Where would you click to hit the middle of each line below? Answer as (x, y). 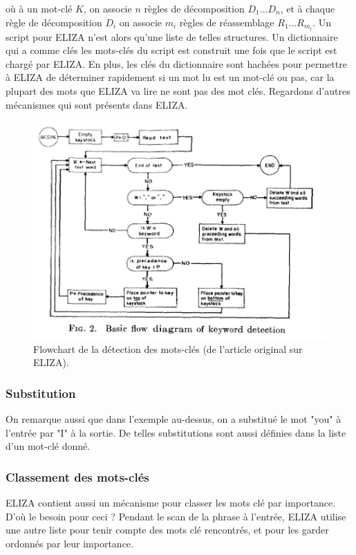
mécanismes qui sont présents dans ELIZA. (97, 104)
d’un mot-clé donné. (48, 446)
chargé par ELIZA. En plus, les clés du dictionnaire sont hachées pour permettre (176, 63)
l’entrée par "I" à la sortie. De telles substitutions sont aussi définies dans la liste (176, 432)
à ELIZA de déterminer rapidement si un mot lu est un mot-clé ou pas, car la (170, 77)
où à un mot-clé (39, 8)
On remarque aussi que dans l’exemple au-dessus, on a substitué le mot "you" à (174, 419)
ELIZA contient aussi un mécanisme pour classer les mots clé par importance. (171, 503)
